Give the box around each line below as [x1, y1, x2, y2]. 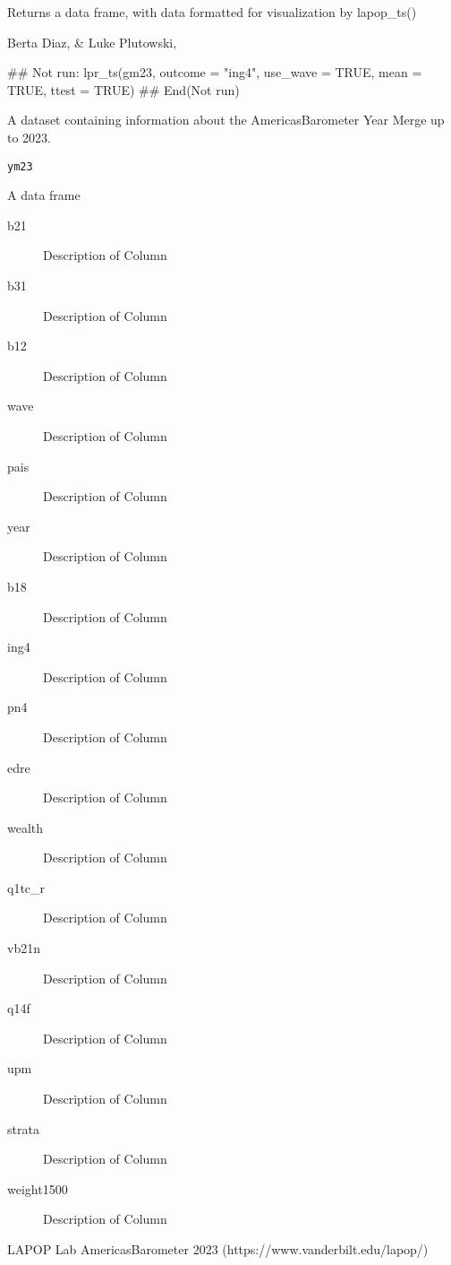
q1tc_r [7, 878, 46, 897]
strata [7, 1119, 39, 1138]
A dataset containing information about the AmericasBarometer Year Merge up [7, 110, 445, 129]
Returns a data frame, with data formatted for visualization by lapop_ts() [7, 3, 417, 21]
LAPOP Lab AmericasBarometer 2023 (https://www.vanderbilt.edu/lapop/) [7, 1240, 429, 1258]
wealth [7, 818, 44, 836]
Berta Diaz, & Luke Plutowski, [7, 32, 177, 51]
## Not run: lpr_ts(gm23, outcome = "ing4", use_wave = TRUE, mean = [7, 63, 422, 82]
